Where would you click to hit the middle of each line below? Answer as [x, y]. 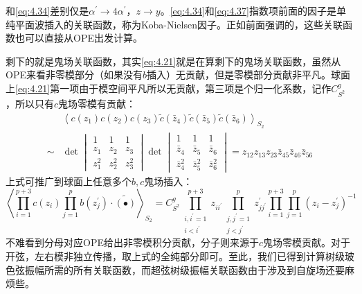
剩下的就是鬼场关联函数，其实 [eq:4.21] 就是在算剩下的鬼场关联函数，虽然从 [173, 61]
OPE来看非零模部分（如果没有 [74, 75]
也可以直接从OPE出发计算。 [79, 38]
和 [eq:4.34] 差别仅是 [47, 10]
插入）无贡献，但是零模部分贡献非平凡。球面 [248, 75]
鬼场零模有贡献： [97, 103]
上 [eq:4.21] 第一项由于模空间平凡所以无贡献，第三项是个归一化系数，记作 [169, 88]
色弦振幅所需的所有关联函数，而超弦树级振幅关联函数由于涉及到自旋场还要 [175, 269]
